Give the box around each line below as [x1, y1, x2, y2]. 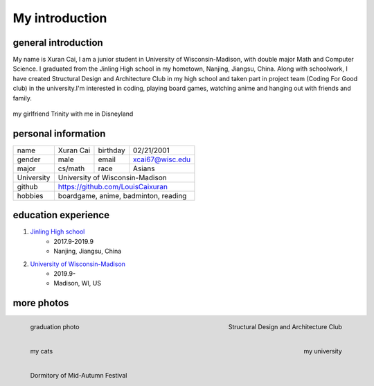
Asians [132, 164, 155, 173]
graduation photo [30, 323, 80, 331]
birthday [98, 146, 125, 155]
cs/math [57, 164, 85, 173]
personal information [12, 128, 106, 139]
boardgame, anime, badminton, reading [57, 191, 187, 200]
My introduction [12, 10, 107, 26]
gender [17, 155, 41, 164]
